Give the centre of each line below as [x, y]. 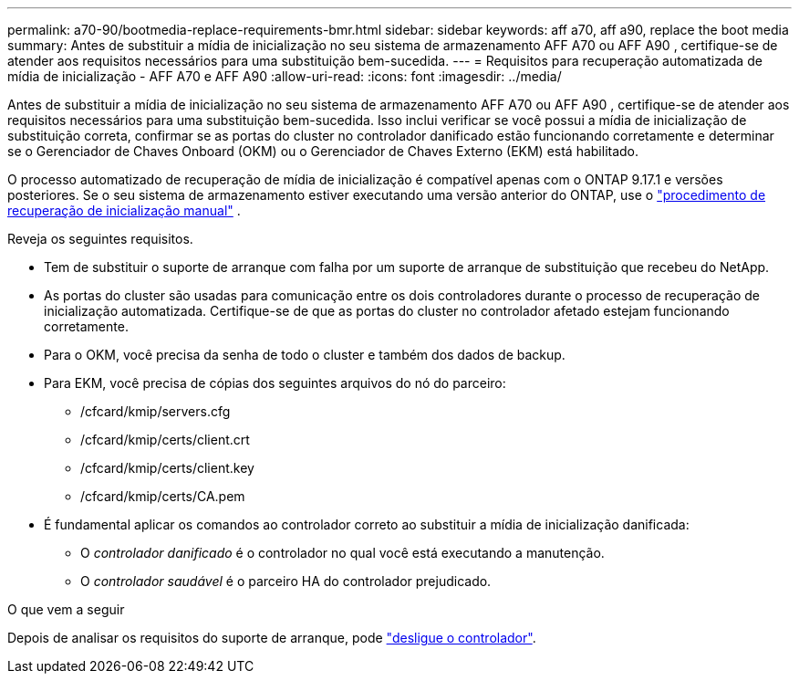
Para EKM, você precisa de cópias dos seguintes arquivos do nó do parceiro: [275, 383]
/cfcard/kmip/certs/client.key [167, 468]
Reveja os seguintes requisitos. [100, 239]
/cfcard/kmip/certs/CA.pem [163, 496]
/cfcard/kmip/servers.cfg [156, 411]
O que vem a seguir [66, 609]
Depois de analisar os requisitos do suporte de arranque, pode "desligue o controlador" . [272, 638]
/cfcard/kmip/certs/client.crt [165, 440]
